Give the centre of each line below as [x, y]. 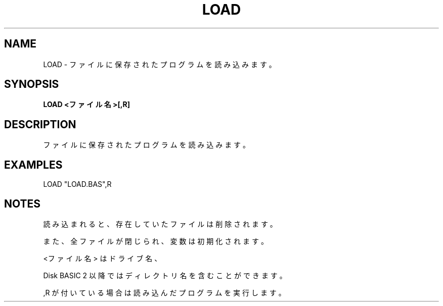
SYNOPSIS [32, 84]
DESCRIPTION [40, 124]
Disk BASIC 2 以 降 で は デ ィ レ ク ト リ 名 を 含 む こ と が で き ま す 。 [165, 275]
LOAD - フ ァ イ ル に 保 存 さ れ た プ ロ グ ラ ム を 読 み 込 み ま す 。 [160, 64]
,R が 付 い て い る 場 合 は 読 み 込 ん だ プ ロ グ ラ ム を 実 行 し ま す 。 [164, 292]
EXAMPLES [33, 165]
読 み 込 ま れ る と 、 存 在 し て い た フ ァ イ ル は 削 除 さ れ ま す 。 [160, 224]
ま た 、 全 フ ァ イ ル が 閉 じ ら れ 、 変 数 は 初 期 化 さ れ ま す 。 [156, 241]
